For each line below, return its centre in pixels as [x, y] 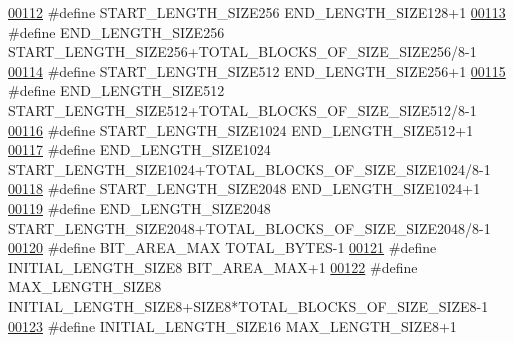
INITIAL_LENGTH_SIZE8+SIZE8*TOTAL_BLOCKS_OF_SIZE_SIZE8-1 [248, 305]
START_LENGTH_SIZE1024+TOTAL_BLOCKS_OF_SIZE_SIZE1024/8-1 [249, 168]
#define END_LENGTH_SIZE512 [116, 90]
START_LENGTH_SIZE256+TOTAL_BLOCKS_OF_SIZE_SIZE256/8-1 [242, 51]
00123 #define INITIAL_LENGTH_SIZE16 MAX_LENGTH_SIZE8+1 [232, 325]
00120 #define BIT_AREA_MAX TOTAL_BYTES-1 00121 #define [222, 247]
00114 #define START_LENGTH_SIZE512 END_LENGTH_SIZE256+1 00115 [257, 70]
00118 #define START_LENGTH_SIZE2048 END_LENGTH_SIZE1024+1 [244, 188]
